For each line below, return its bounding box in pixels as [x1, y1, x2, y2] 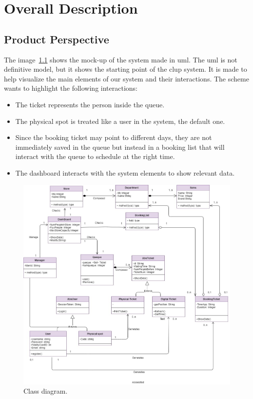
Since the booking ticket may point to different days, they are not [15, 132, 212, 142]
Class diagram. [23, 386, 68, 396]
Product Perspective [4, 31, 109, 46]
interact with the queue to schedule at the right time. [15, 151, 175, 161]
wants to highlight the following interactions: [4, 83, 137, 93]
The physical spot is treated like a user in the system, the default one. [15, 116, 225, 126]
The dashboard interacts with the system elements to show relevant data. [15, 167, 235, 178]
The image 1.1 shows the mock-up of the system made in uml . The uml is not [4, 54, 237, 64]
